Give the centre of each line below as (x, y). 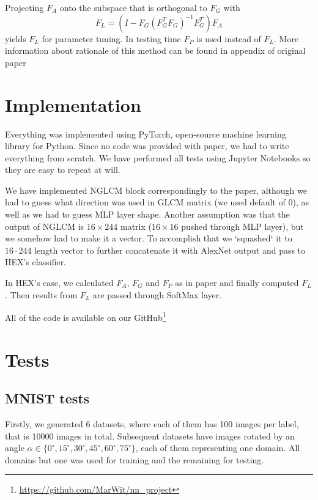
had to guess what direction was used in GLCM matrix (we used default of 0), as (157, 202)
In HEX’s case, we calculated (59, 283)
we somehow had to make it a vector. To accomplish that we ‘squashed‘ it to (149, 238)
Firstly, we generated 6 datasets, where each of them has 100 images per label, (152, 424)
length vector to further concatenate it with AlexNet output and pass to (170, 250)
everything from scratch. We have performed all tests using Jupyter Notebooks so (158, 157)
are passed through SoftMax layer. (157, 294)
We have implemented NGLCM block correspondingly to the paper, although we (156, 190)
